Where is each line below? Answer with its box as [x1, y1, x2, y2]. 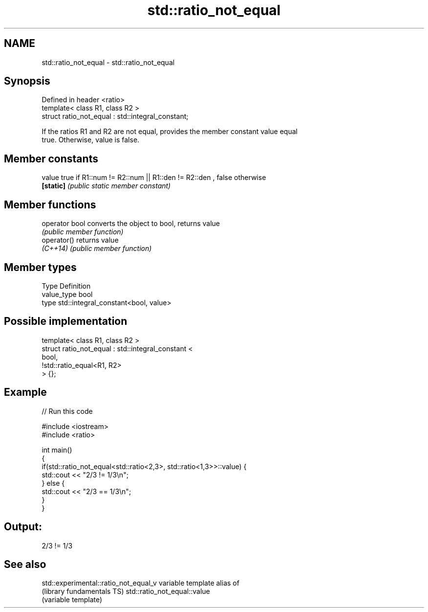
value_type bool [42, 290, 93, 298]
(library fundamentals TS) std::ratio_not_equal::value [42, 587, 210, 596]
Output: [4, 521, 42, 533]
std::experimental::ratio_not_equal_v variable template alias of [42, 579, 239, 588]
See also [4, 558, 46, 570]
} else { [42, 478, 65, 487]
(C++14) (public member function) [42, 244, 152, 253]
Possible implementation [4, 315, 128, 328]
